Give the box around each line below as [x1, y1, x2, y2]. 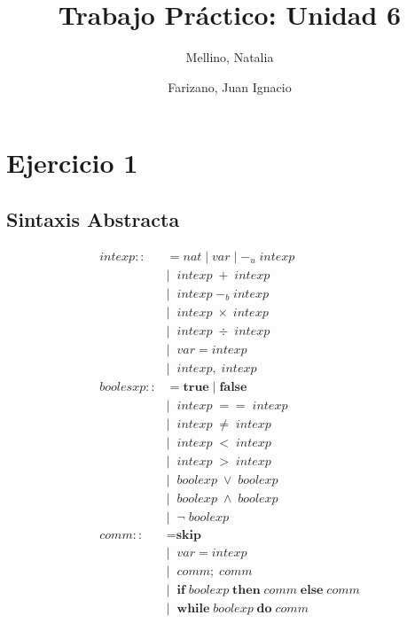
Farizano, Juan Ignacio [168, 77, 292, 96]
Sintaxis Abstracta [6, 205, 180, 232]
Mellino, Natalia [185, 48, 274, 66]
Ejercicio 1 [6, 144, 138, 181]
